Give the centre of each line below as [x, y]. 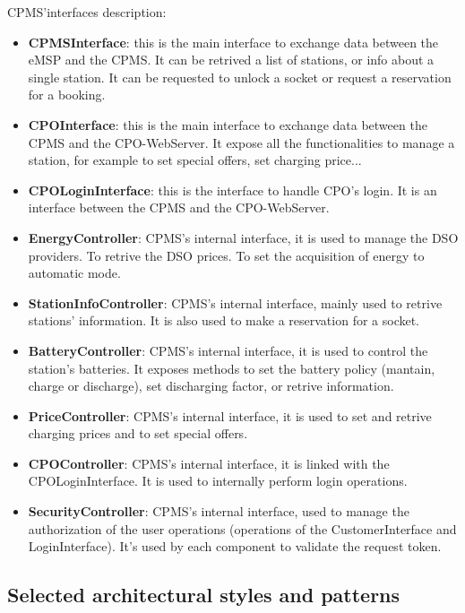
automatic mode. [74, 273]
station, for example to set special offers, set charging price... [195, 160]
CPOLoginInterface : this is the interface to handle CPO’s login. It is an [232, 190]
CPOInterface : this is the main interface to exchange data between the [228, 124]
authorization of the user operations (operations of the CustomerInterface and [242, 528]
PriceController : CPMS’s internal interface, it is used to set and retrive [230, 415]
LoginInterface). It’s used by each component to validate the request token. [235, 546]
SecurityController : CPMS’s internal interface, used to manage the [219, 511]
